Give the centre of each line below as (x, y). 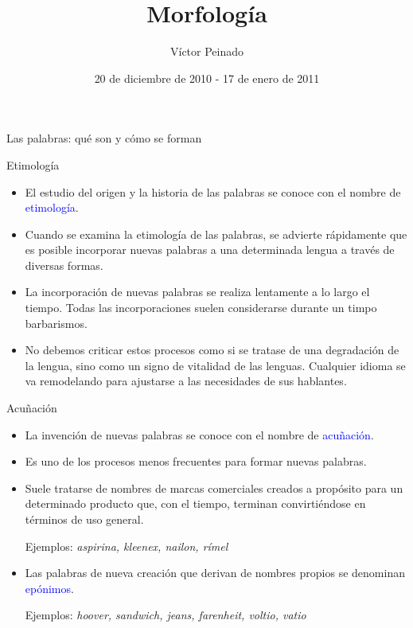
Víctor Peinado (207, 51)
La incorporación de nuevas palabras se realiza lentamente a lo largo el (197, 292)
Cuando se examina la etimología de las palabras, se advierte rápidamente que (216, 234)
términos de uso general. (84, 519)
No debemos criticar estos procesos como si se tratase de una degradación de (212, 350)
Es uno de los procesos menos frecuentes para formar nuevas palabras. (196, 461)
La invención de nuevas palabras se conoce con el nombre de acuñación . (199, 434)
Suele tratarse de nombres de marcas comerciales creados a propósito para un (214, 488)
